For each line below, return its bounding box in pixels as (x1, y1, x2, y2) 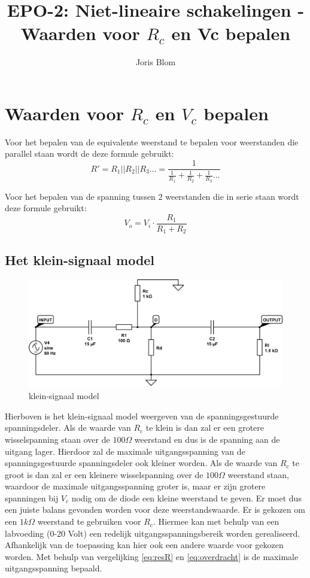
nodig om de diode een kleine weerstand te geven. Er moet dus (71, 491, 302, 504)
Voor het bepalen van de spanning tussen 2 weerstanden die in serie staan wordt (5, 190, 299, 202)
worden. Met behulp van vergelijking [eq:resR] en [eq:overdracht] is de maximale (5, 550, 299, 562)
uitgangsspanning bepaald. (5, 562, 102, 574)
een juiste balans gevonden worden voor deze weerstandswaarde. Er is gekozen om (5, 503, 305, 516)
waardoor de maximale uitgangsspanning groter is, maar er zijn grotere (5, 480, 266, 492)
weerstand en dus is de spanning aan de (134, 433, 280, 445)
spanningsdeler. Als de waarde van (5, 421, 131, 434)
